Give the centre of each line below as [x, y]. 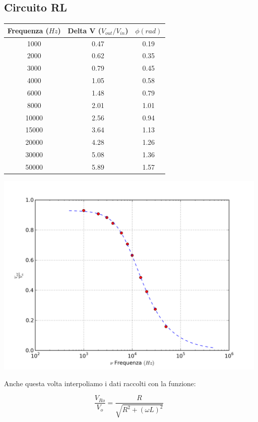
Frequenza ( [28, 30]
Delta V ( [85, 30]
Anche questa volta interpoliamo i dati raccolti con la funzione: [100, 383]
